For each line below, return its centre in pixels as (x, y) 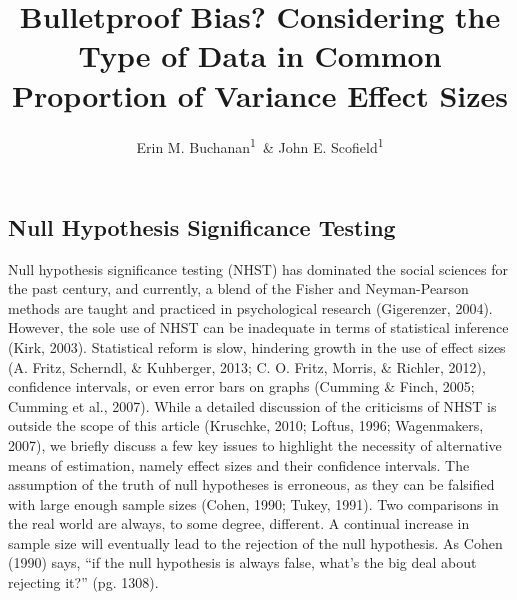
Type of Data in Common (260, 55)
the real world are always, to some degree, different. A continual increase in (239, 523)
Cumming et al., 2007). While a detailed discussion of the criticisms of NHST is (252, 405)
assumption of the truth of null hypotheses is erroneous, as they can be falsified (251, 484)
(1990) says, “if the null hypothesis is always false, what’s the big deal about (242, 562)
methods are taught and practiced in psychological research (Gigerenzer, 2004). (250, 307)
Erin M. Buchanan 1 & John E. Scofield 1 (260, 145)
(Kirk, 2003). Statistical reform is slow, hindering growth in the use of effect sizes (257, 346)
